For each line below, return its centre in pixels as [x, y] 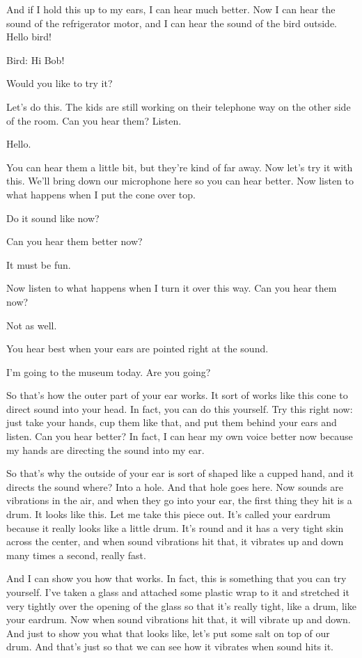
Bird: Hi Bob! [36, 60]
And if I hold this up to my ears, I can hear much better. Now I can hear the [171, 9]
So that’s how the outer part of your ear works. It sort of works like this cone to [177, 395]
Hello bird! [29, 37]
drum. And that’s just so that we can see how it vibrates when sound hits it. [170, 647]
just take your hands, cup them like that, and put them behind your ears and [172, 422]
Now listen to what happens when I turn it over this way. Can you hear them [172, 288]
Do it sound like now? [53, 218]
